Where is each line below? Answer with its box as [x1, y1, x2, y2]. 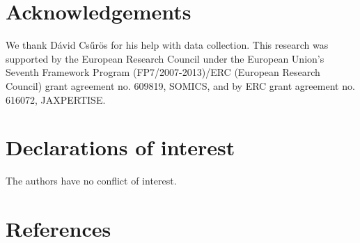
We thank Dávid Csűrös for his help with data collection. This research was [6, 38, 329, 52]
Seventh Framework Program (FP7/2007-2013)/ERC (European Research [6, 65, 320, 79]
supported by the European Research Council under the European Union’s [6, 51, 324, 65]
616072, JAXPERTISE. [6, 92, 106, 107]
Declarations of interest [6, 133, 235, 162]
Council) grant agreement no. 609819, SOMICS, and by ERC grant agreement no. [6, 78, 355, 93]
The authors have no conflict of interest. [6, 173, 177, 188]
